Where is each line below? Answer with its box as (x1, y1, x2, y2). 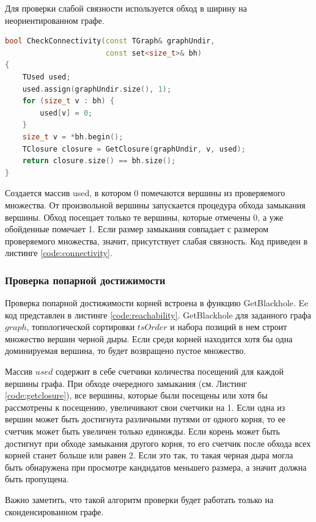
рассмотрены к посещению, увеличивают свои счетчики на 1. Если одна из (5, 400, 285, 413)
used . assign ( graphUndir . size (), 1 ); (22, 84, 172, 94)
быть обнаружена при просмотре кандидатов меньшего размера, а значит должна (5, 460, 307, 473)
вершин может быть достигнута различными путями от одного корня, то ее (5, 413, 286, 425)
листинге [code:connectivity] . (5, 246, 112, 259)
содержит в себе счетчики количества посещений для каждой (55, 365, 284, 378)
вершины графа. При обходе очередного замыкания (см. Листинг (5, 377, 247, 389)
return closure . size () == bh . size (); (22, 156, 176, 166)
